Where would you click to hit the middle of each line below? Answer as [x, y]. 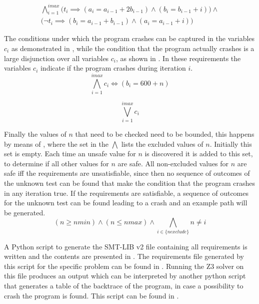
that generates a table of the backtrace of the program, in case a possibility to [124, 286]
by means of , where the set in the [56, 143]
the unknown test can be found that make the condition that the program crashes [130, 183]
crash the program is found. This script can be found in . [91, 295]
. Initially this [231, 143]
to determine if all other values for [56, 163]
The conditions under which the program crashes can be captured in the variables [129, 38]
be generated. [25, 212]
